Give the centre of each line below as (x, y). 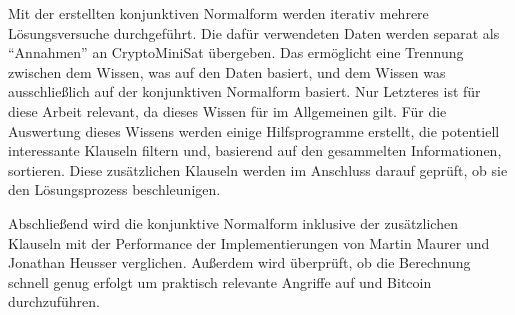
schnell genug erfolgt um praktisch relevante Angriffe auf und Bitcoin (220, 281)
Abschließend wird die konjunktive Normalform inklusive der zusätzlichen (233, 222)
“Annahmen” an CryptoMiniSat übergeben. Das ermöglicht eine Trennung (236, 52)
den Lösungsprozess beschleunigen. (114, 189)
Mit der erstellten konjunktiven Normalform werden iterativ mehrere (218, 13)
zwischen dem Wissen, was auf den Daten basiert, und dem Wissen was (227, 71)
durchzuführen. (54, 301)
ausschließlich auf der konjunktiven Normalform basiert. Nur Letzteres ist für (244, 91)
